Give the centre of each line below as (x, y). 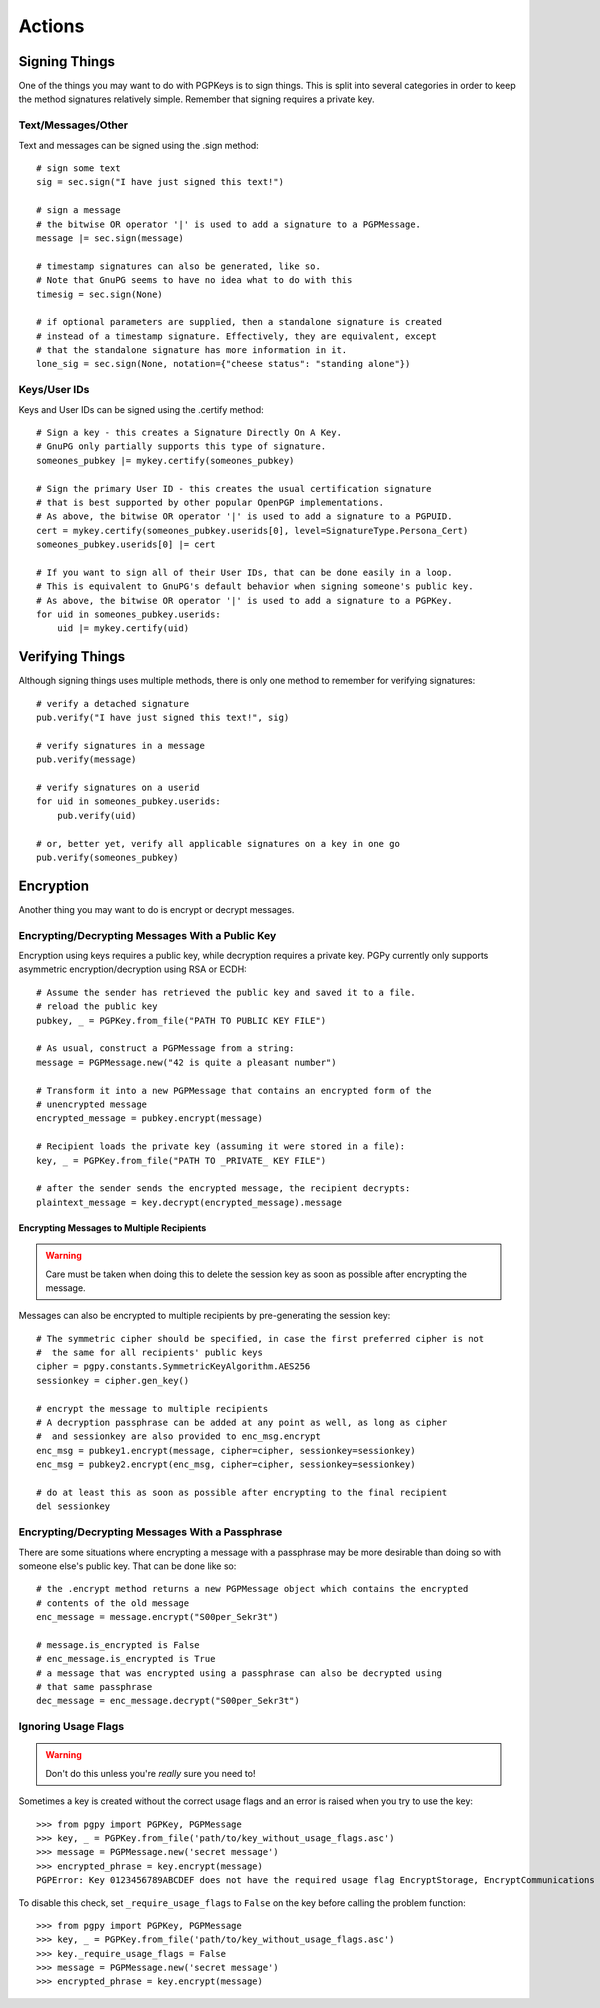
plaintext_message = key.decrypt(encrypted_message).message (189, 1202)
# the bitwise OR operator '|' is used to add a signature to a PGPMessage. (229, 224)
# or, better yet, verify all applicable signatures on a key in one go (218, 843)
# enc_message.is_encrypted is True (126, 1659)
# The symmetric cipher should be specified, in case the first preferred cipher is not (260, 1338)
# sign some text (78, 168)
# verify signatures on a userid (118, 788)
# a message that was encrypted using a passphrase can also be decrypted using (239, 1673)
